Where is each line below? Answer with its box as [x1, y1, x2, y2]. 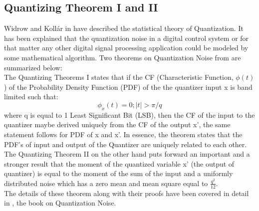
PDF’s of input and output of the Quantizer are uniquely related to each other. [4, 139, 247, 149]
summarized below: [4, 62, 62, 72]
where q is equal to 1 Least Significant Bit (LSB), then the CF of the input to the [4, 109, 255, 120]
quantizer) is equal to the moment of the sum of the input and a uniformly [4, 168, 233, 179]
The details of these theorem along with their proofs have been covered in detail [4, 188, 249, 198]
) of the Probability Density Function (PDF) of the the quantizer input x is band [4, 81, 253, 92]
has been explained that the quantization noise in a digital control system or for [4, 32, 249, 43]
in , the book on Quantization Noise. [4, 198, 116, 208]
